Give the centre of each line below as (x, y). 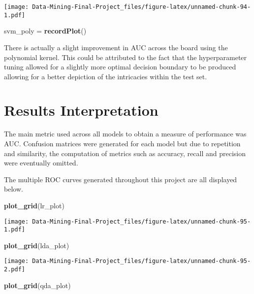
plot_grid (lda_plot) (37, 245)
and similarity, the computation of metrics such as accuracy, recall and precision (125, 153)
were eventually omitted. (41, 163)
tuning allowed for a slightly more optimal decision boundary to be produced (120, 67)
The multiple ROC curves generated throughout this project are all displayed (121, 179)
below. (14, 189)
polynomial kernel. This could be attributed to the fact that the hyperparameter (126, 57)
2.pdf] (15, 270)
